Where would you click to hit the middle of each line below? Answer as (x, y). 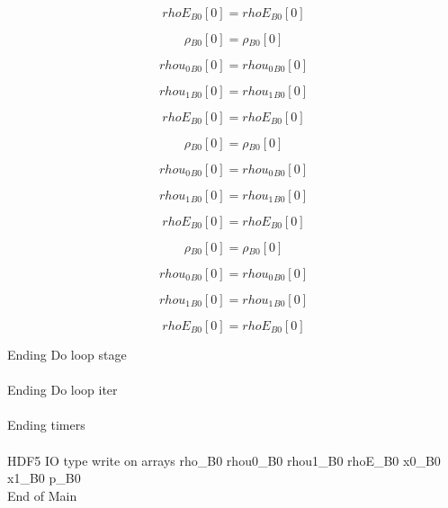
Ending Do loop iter (63, 390)
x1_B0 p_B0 (44, 478)
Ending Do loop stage (67, 354)
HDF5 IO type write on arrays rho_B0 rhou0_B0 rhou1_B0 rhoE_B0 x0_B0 (224, 460)
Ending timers (46, 425)
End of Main (42, 495)
